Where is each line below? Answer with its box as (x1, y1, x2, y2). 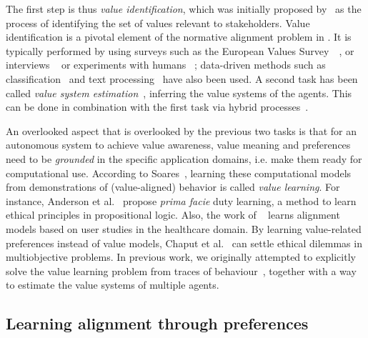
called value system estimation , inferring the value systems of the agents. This (6, 85, 352, 100)
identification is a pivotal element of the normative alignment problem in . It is (6, 29, 352, 44)
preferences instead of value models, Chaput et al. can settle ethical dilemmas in (6, 235, 362, 250)
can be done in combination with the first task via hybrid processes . (6, 99, 309, 114)
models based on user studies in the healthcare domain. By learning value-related (6, 221, 362, 236)
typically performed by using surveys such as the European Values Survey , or (6, 43, 354, 58)
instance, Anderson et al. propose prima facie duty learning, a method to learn (6, 193, 357, 208)
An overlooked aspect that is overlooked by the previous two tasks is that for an (6, 123, 357, 138)
